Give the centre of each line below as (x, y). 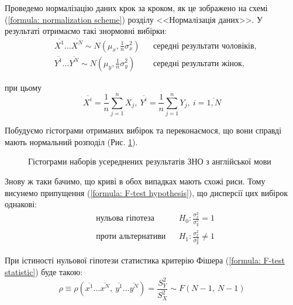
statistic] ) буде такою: (44, 271)
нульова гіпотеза (125, 219)
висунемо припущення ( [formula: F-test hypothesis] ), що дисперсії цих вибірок (146, 192)
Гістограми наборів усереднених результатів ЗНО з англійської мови (150, 161)
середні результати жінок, (199, 64)
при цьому (23, 87)
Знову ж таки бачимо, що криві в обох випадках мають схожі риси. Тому (135, 181)
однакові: (21, 204)
